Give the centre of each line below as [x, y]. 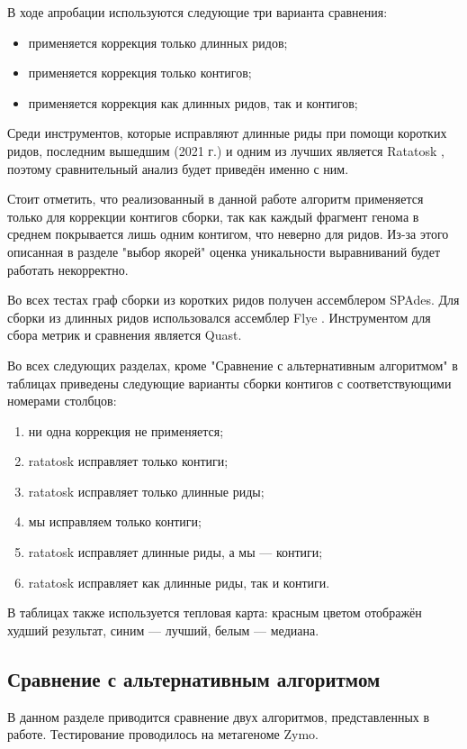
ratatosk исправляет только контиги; [128, 461]
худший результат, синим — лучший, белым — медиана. [163, 630]
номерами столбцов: [62, 401]
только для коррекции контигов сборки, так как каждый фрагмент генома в [213, 216]
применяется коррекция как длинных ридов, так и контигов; [193, 102]
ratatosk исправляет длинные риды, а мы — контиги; [175, 552]
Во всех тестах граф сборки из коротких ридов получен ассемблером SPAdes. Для [233, 300]
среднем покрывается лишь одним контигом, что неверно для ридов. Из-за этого [228, 234]
